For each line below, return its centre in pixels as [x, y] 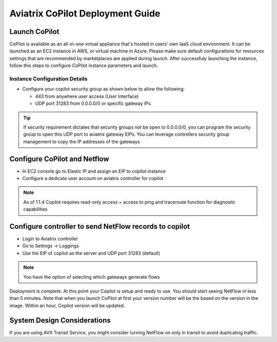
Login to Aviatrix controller [50, 239]
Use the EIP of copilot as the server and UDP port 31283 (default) [91, 253]
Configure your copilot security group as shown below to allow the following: [103, 89]
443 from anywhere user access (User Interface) [87, 96]
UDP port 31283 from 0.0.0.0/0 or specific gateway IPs [93, 103]
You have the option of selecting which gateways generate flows [92, 277]
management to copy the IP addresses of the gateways [82, 141]
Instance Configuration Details [48, 79]
